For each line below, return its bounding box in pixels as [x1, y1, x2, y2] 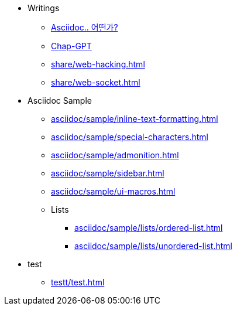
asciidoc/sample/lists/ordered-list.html [74, 223, 223, 233]
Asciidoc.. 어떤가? [51, 22, 118, 32]
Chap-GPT [51, 41, 92, 51]
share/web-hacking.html [51, 59, 145, 69]
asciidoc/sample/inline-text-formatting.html [51, 114, 218, 124]
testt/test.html [51, 277, 105, 287]
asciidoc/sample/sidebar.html [51, 168, 164, 178]
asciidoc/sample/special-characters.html [51, 132, 209, 142]
